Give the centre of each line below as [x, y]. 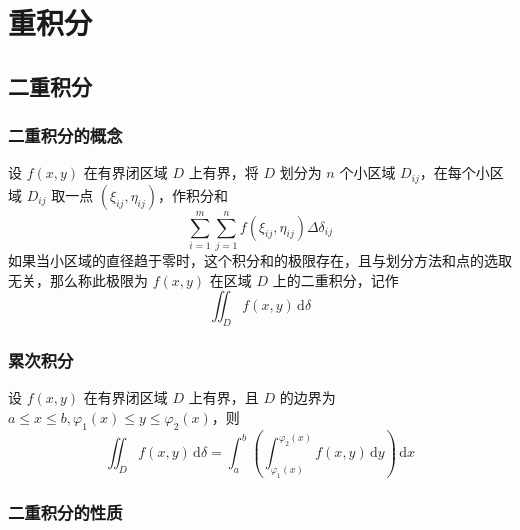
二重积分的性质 [65, 512]
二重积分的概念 [65, 135]
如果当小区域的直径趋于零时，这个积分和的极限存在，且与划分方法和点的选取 [260, 259]
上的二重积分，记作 [335, 279]
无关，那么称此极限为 [78, 279]
